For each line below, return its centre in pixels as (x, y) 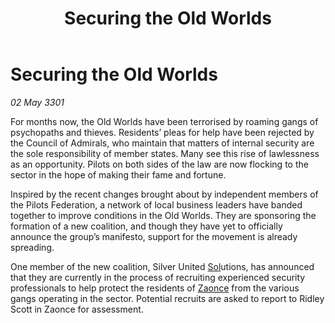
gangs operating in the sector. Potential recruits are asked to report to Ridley (167, 298)
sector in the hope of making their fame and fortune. (118, 174)
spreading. (32, 247)
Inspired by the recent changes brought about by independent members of (164, 194)
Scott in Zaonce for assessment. (77, 309)
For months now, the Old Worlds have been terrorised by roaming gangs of (164, 121)
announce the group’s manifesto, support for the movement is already (154, 236)
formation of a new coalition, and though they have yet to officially (146, 226)
